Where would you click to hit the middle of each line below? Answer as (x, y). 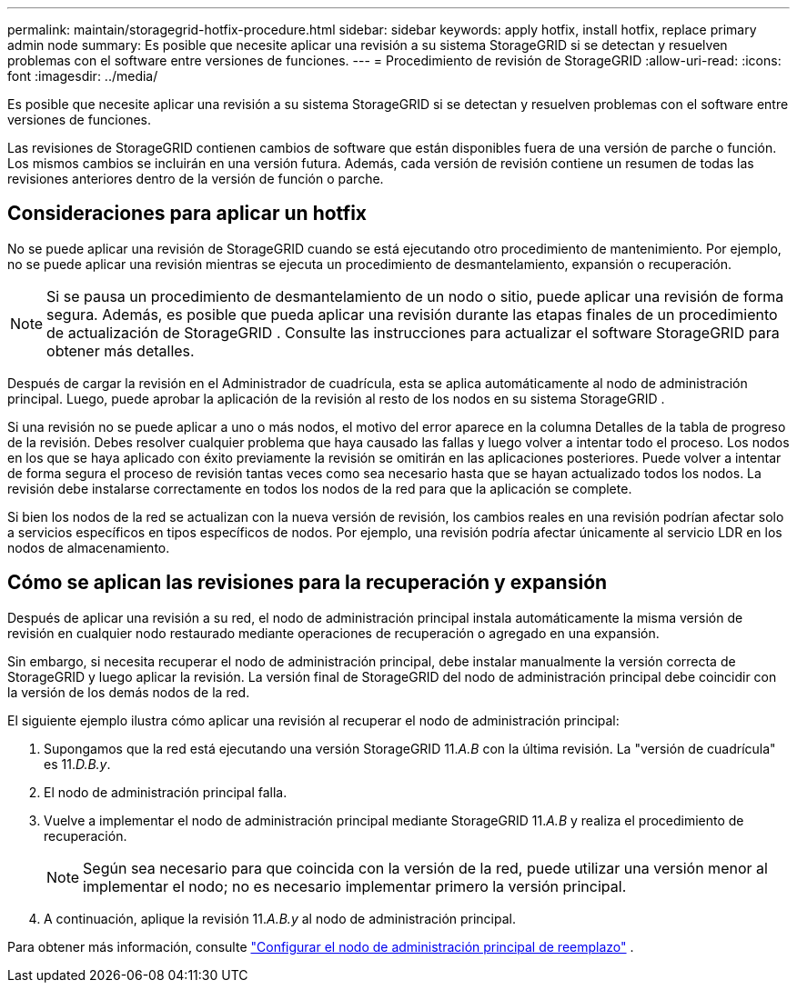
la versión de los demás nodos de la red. (129, 692)
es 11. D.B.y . (77, 764)
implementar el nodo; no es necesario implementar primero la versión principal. (355, 886)
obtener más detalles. (121, 350)
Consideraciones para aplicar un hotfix (187, 214)
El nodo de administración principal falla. (166, 792)
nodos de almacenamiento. (89, 547)
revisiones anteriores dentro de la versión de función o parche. (196, 179)
